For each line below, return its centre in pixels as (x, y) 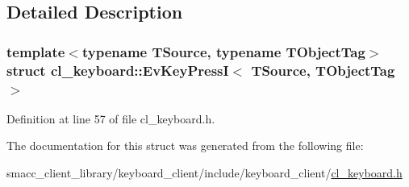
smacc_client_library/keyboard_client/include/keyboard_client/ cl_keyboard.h (204, 173)
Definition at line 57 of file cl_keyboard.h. (111, 118)
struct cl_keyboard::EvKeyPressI (118, 70)
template (36, 51)
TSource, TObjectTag (323, 70)
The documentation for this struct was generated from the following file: (185, 145)
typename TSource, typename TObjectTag (223, 51)
